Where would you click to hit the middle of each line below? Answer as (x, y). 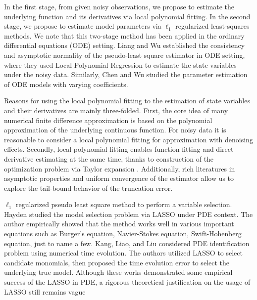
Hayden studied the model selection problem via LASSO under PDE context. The (128, 214)
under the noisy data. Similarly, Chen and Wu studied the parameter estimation (126, 74)
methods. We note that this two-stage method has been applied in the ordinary (124, 35)
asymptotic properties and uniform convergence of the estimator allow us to (119, 178)
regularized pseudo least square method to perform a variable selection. (124, 204)
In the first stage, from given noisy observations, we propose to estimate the (119, 6)
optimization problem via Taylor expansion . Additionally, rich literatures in (120, 168)
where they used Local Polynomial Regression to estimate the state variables (120, 64)
